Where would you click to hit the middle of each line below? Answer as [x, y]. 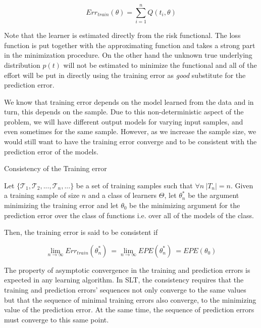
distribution [22, 65]
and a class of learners [122, 195]
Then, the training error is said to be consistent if [81, 232]
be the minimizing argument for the [185, 205]
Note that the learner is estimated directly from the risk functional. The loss [122, 35]
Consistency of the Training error [56, 168]
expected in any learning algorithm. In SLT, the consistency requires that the [124, 280]
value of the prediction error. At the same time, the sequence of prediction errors [129, 310]
